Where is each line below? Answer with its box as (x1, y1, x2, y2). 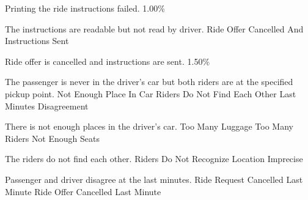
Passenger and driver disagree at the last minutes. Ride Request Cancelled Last (5, 172, 303, 185)
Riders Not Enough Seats (5, 131, 100, 144)
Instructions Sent (5, 34, 69, 47)
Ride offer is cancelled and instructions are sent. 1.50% (5, 54, 210, 67)
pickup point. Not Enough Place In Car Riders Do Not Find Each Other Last (5, 87, 296, 100)
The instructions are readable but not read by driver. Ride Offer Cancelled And (5, 22, 304, 35)
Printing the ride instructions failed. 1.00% (5, 2, 165, 14)
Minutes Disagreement (5, 99, 89, 112)
